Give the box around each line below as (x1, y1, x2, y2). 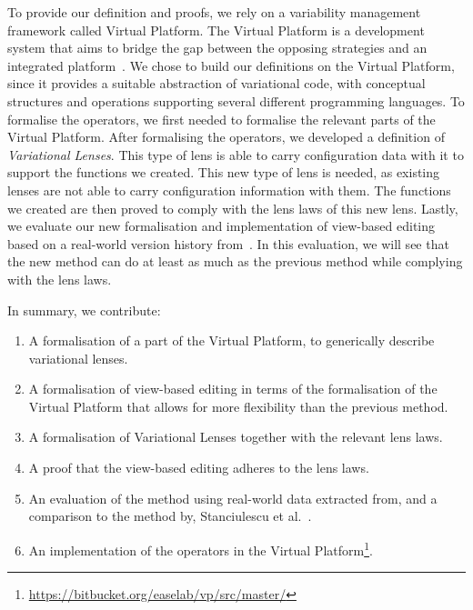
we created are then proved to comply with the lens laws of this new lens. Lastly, (7, 198, 458, 217)
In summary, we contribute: (7, 300, 161, 319)
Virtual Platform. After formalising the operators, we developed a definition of (7, 127, 445, 146)
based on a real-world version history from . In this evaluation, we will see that (7, 234, 449, 253)
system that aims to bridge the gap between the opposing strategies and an (7, 38, 428, 57)
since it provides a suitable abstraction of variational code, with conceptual (7, 74, 426, 93)
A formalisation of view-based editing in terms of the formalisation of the (28, 379, 438, 398)
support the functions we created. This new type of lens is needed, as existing (7, 163, 440, 182)
